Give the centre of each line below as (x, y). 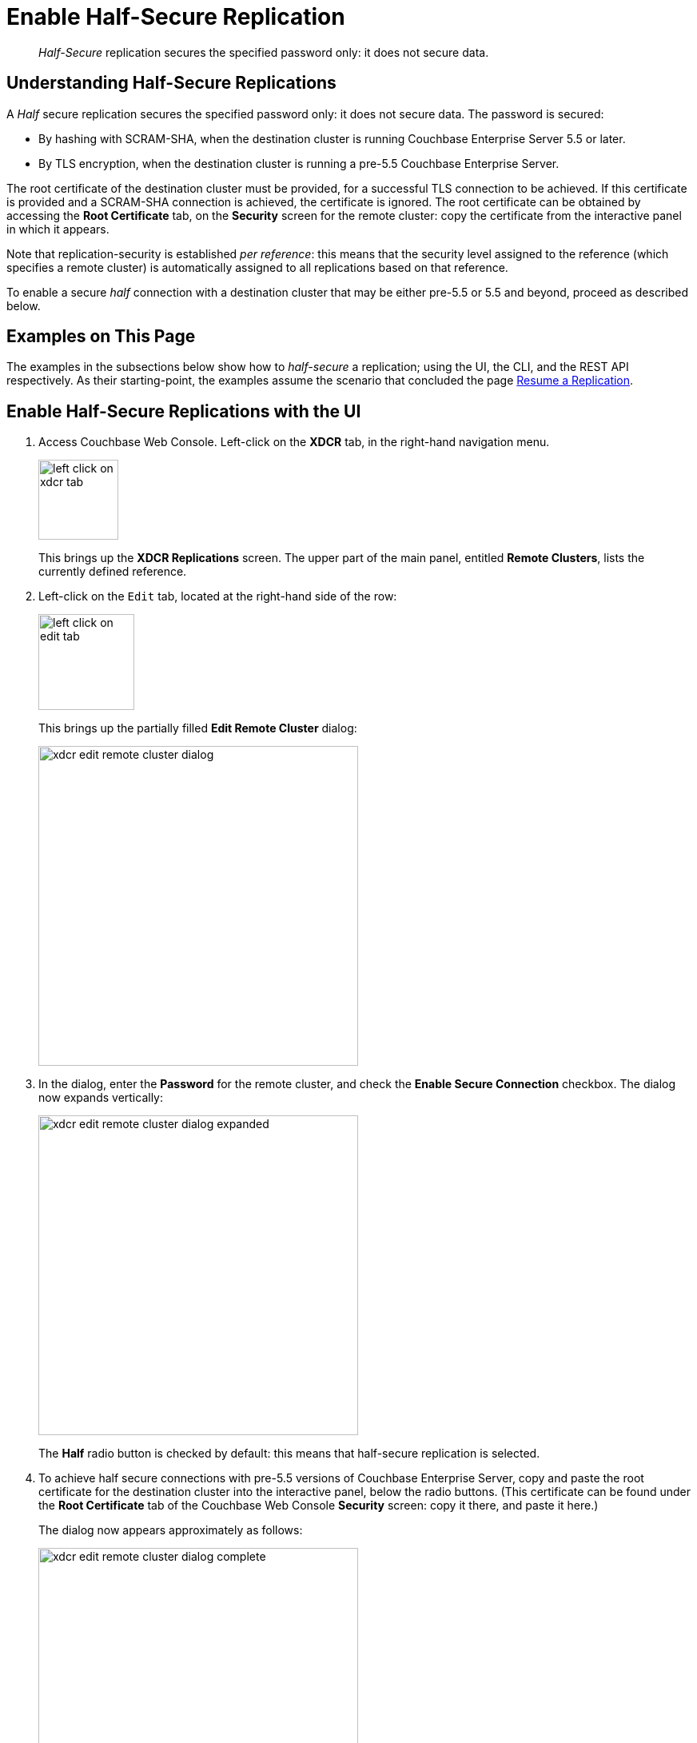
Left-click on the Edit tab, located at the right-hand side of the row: (218, 596)
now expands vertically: (101, 1098)
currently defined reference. (113, 572)
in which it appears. (58, 229)
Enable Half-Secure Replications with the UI (184, 411)
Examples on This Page (101, 337)
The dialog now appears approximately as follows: (171, 1530)
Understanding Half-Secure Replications (171, 83)
